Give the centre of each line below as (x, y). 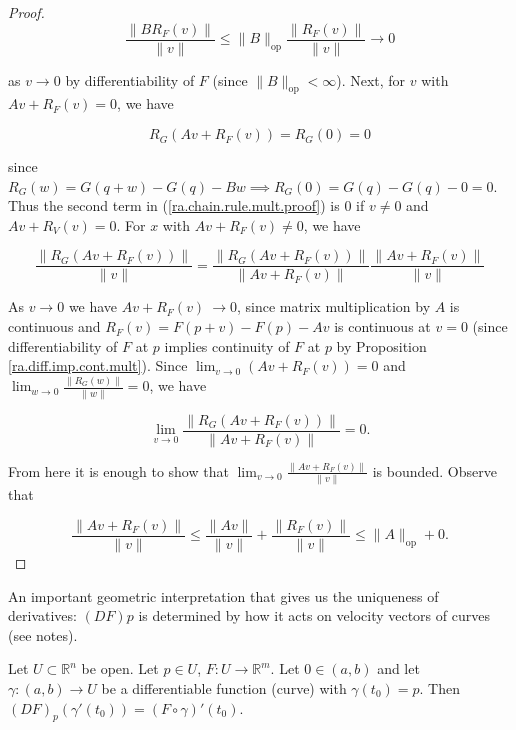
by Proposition (381, 345)
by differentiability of (130, 79)
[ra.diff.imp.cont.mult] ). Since (98, 365)
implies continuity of (227, 345)
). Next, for (371, 79)
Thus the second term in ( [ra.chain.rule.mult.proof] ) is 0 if (186, 205)
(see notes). (43, 634)
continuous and (54, 326)
